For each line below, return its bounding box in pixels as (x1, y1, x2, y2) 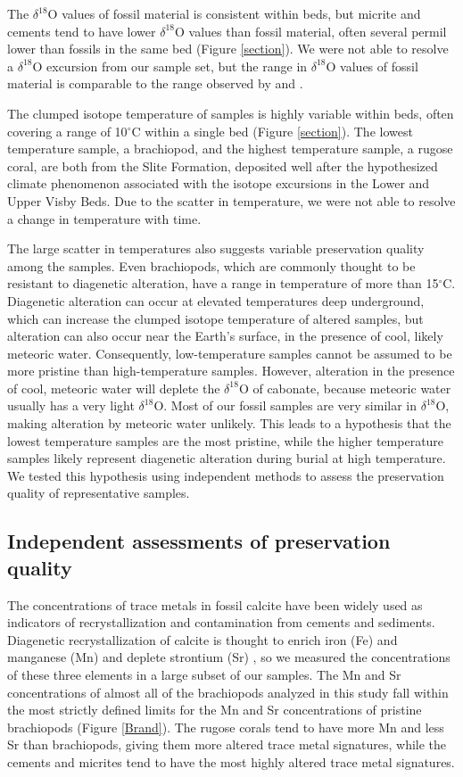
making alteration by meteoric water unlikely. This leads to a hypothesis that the (7, 414, 451, 433)
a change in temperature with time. (7, 209, 202, 227)
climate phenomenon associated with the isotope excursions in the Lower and (7, 174, 430, 193)
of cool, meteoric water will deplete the (7, 378, 220, 397)
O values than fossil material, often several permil (174, 21, 447, 40)
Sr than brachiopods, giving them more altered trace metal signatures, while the (7, 735, 447, 754)
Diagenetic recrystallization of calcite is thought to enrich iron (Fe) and (7, 630, 398, 649)
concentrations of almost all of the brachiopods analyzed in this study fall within (7, 682, 449, 701)
